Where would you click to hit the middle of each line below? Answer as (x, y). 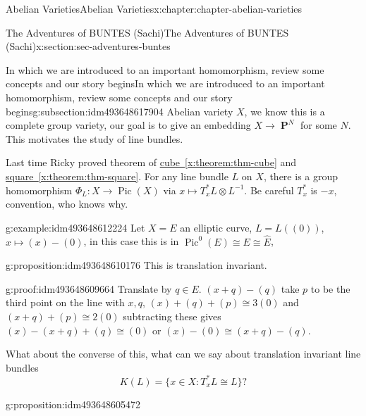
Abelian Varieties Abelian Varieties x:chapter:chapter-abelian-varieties (154, 8)
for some (318, 125)
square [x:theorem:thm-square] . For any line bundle (117, 176)
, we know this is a (285, 111)
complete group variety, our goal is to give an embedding (128, 125)
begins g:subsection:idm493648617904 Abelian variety (120, 111)
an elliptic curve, (216, 227)
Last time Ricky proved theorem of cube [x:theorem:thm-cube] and (151, 162)
